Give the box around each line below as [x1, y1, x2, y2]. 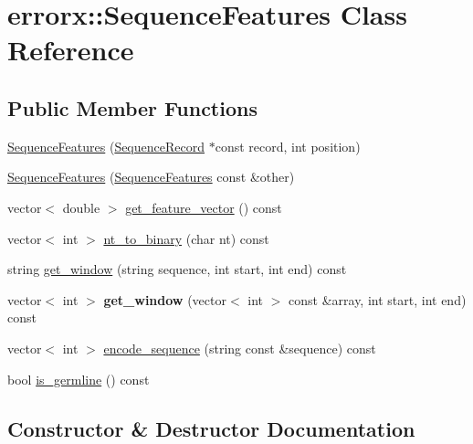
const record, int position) [215, 136, 361, 155]
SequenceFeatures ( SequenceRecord [7, 136, 205, 155]
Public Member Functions [7, 93, 258, 122]
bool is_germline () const [7, 369, 150, 388]
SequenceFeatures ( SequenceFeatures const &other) [7, 167, 295, 186]
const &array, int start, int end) [289, 290, 467, 309]
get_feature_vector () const [125, 197, 282, 217]
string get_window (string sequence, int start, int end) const [7, 259, 347, 279]
